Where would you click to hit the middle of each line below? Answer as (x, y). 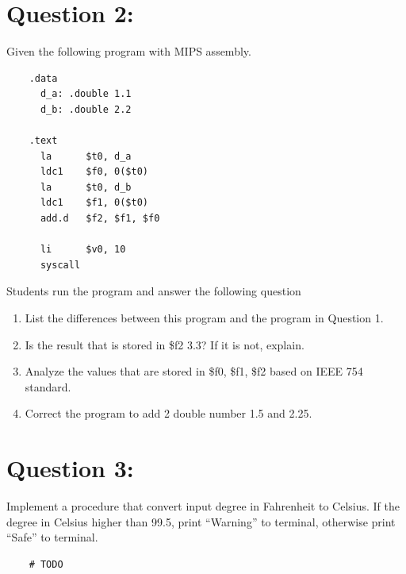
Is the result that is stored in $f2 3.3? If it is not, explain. (165, 344)
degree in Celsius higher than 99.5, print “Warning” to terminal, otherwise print (201, 521)
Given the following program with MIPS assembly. (129, 51)
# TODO (46, 564)
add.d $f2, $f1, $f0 (100, 219)
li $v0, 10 (83, 250)
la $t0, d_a (86, 156)
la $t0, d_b (86, 187)
